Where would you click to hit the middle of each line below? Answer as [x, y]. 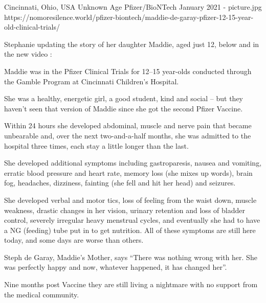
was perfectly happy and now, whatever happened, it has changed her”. [116, 267]
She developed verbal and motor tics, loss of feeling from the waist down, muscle [130, 200]
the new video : [28, 54]
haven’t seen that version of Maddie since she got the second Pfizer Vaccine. [124, 108]
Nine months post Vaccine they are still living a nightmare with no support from [131, 284]
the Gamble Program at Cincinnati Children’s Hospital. [92, 81]
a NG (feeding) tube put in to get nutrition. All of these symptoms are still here [130, 230]
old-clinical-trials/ [32, 27]
